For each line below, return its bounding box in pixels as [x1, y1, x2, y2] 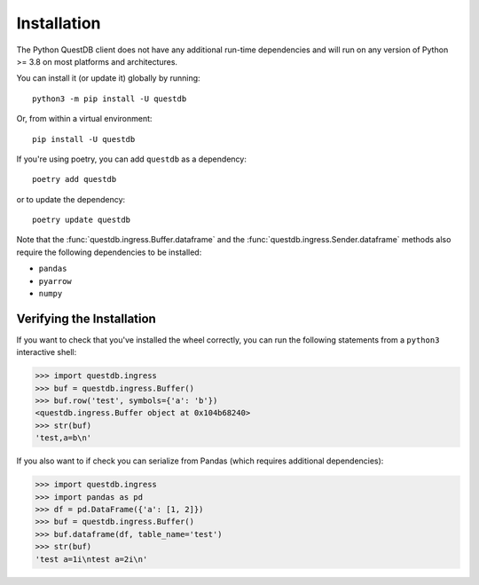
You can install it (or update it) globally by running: [16, 73, 200, 83]
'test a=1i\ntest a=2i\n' [35, 554, 148, 564]
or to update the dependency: [16, 194, 126, 204]
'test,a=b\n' [35, 433, 92, 443]
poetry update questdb [32, 215, 131, 225]
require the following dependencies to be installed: [16, 247, 202, 257]
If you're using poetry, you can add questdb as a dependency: [16, 154, 247, 164]
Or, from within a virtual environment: [16, 114, 153, 124]
